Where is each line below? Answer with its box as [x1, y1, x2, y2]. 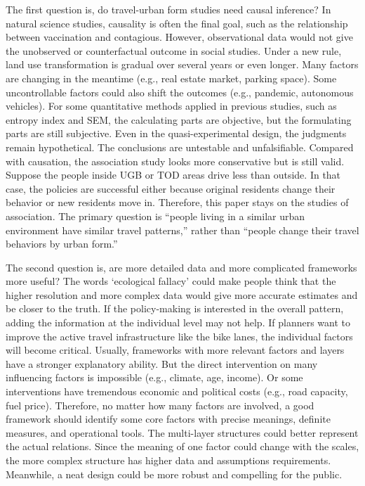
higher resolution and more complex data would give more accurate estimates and [6, 287, 358, 302]
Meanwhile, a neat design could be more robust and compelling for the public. [6, 466, 343, 481]
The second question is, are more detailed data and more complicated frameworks [6, 260, 357, 274]
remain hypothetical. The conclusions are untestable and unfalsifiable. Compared [6, 139, 354, 154]
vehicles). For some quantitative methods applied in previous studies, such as [6, 98, 337, 113]
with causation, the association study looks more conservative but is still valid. [6, 153, 345, 168]
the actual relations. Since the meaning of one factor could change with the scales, [6, 439, 359, 454]
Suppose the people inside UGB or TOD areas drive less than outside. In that [6, 167, 341, 182]
